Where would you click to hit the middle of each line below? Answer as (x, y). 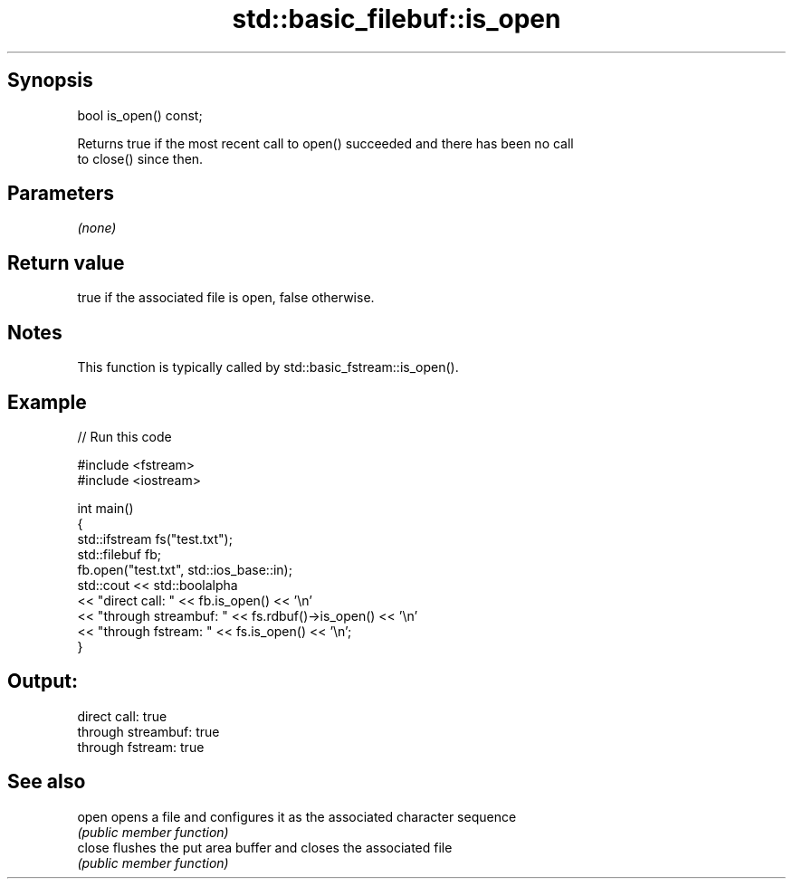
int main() (105, 508)
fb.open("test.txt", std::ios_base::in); (185, 569)
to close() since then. (140, 158)
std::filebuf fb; (119, 554)
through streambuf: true (148, 731)
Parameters (61, 194)
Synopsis (50, 81)
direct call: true (122, 716)
